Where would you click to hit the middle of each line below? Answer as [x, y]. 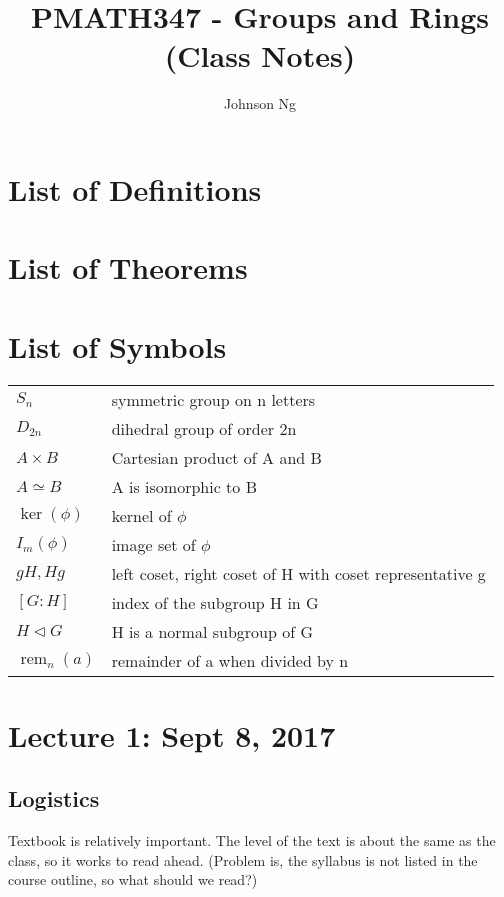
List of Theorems [128, 267]
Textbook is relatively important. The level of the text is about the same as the [252, 840]
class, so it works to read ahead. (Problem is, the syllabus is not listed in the [243, 859]
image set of [153, 544]
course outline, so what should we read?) [133, 879]
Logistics [54, 798]
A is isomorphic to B [184, 486]
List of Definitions [135, 188]
